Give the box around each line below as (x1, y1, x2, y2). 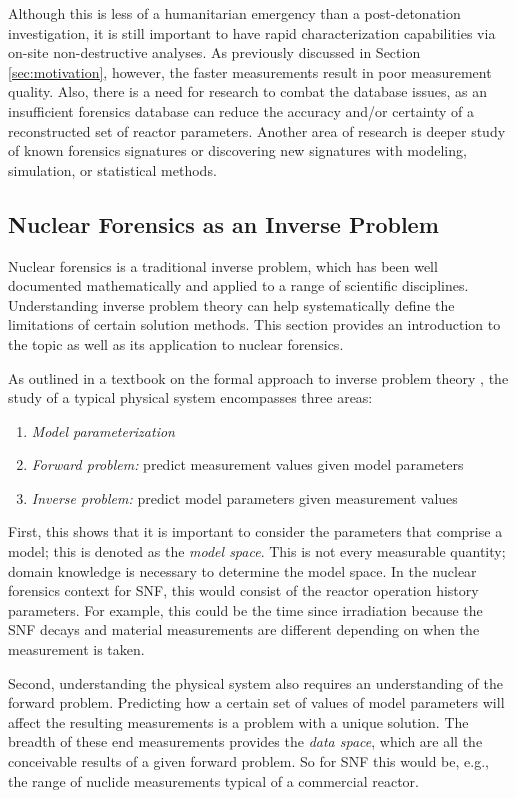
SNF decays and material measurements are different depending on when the (8, 619, 480, 640)
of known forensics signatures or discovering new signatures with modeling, (8, 140, 467, 161)
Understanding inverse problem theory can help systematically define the (8, 294, 455, 315)
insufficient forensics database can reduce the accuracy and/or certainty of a (8, 100, 474, 121)
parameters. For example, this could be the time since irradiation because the (8, 599, 483, 620)
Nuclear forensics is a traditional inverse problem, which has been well (8, 255, 438, 276)
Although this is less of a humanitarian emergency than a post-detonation (8, 3, 461, 23)
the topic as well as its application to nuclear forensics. (8, 333, 344, 354)
